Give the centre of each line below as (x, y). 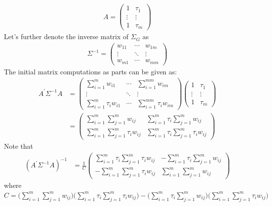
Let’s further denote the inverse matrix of (66, 36)
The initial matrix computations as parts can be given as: (90, 71)
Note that (19, 146)
